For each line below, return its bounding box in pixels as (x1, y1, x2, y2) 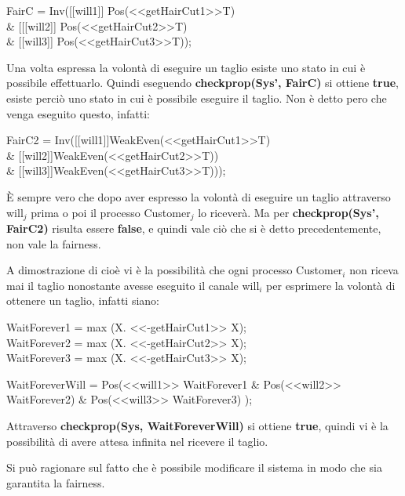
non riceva (349, 262, 399, 278)
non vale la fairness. (6, 235, 101, 252)
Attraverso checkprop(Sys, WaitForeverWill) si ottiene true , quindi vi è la (6, 417, 389, 433)
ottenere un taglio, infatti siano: (6, 292, 159, 309)
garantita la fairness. (6, 474, 105, 491)
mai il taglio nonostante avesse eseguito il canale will (6, 277, 260, 293)
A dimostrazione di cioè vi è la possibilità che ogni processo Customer (6, 262, 343, 278)
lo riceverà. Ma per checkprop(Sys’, (198, 204, 379, 220)
